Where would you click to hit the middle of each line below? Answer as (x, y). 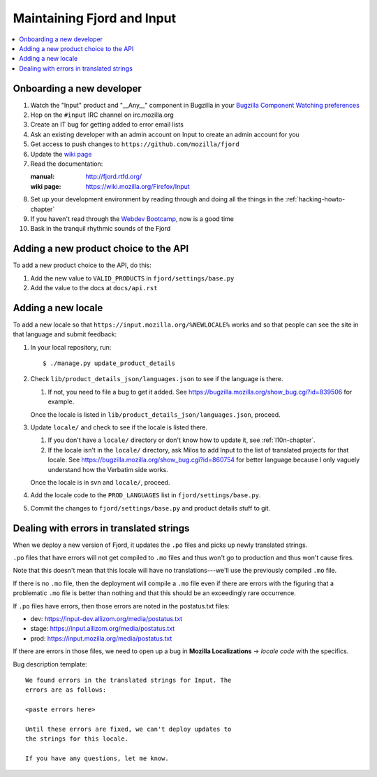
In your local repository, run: (71, 347)
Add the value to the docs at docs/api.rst (94, 288)
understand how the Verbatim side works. (108, 469)
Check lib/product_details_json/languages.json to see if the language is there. (157, 379)
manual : (43, 177)
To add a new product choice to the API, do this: (82, 265)
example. (61, 401)
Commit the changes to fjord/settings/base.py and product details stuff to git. (150, 508)
